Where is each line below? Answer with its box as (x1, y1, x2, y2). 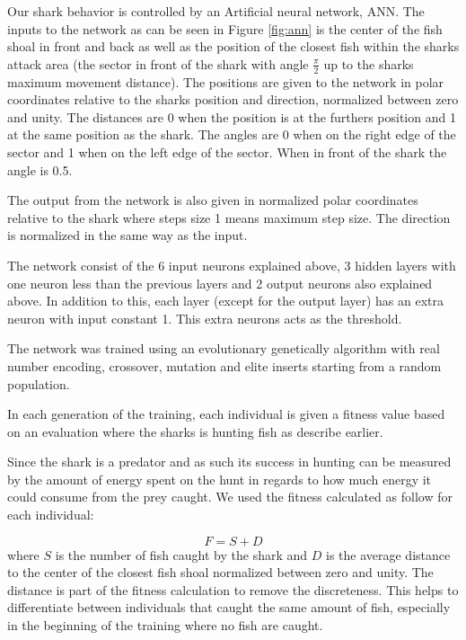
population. (7, 374, 70, 393)
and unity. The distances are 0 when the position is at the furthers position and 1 (7, 107, 456, 126)
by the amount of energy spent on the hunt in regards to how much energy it (7, 469, 432, 488)
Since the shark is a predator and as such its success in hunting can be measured (7, 452, 452, 471)
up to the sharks (323, 54, 414, 73)
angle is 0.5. (7, 160, 73, 179)
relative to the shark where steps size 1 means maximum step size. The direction (7, 208, 451, 227)
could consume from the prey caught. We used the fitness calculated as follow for (7, 487, 453, 506)
